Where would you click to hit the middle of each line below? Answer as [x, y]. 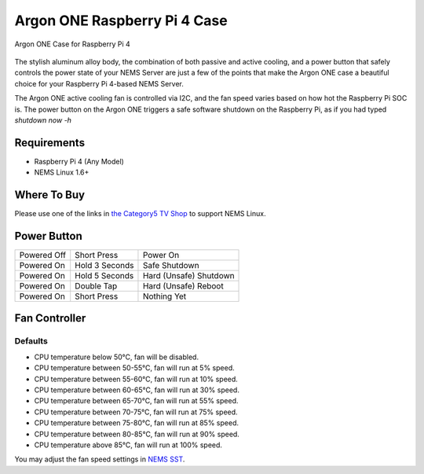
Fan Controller [50, 318]
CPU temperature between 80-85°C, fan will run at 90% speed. [137, 434]
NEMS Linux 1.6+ [62, 172]
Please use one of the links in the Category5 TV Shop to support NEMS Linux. [140, 214]
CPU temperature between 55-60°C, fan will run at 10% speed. [136, 379]
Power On [161, 255]
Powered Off [43, 255]
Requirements [50, 143]
